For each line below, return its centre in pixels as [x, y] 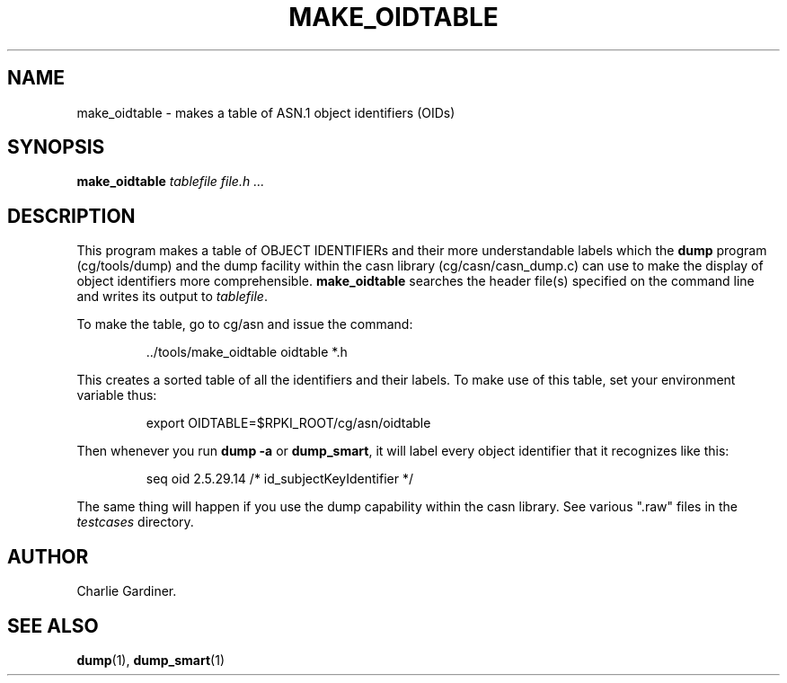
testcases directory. [135, 522]
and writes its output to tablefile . [172, 297]
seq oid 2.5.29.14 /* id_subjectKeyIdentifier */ [279, 479]
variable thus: [117, 395]
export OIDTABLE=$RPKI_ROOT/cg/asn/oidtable [288, 423]
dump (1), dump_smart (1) [151, 660]
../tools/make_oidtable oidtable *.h [247, 352]
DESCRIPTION [71, 216]
